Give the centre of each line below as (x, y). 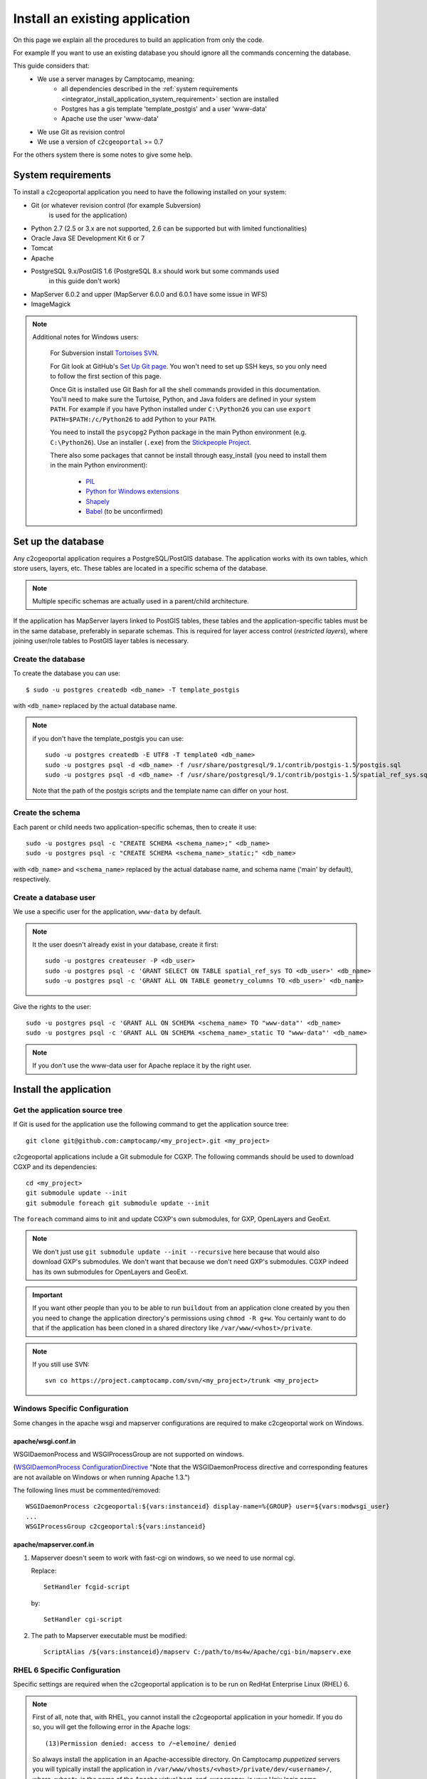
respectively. (32, 880)
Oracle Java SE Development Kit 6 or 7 (88, 238)
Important (48, 1295)
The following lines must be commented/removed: (87, 1490)
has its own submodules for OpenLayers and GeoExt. (110, 1272)
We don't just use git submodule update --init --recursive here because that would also (176, 1252)
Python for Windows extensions (132, 492)
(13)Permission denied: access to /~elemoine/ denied (141, 1743)
